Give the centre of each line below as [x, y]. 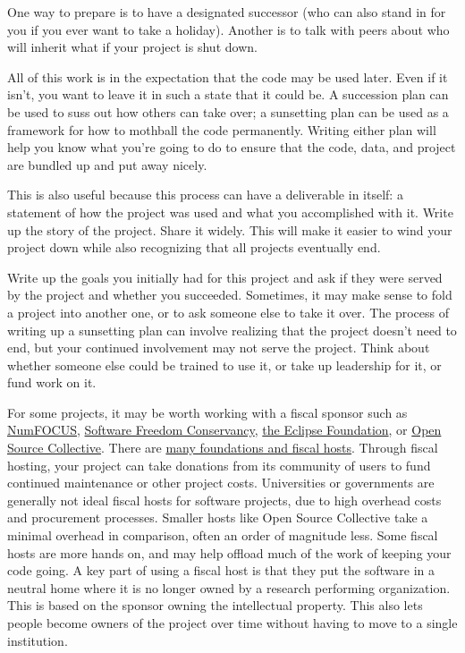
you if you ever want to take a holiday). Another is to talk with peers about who [228, 29]
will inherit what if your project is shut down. [132, 47]
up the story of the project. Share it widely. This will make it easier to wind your [230, 229]
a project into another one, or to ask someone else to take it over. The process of [228, 312]
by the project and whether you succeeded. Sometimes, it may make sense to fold [230, 295]
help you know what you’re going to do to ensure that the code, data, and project [232, 147]
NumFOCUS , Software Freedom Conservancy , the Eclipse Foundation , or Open [224, 430]
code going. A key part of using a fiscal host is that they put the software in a [221, 570]
